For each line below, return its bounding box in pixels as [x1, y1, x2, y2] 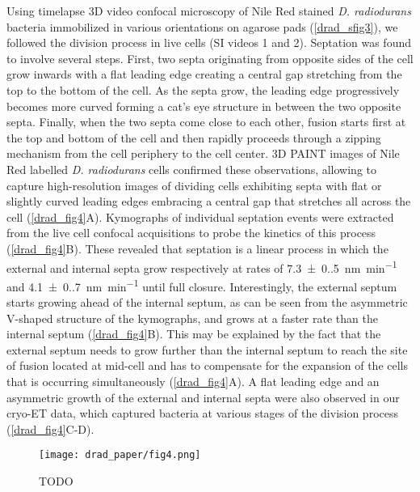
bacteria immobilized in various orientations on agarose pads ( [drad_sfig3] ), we [6, 18, 398, 35]
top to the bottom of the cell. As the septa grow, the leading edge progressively [6, 81, 400, 98]
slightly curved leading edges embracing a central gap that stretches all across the [6, 193, 411, 210]
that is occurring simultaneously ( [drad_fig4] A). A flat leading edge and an [6, 372, 380, 389]
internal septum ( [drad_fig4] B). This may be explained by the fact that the [6, 325, 381, 342]
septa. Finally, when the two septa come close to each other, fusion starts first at [6, 113, 406, 130]
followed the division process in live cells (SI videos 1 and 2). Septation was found [6, 34, 412, 51]
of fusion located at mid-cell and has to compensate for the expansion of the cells [6, 357, 409, 374]
